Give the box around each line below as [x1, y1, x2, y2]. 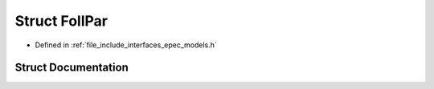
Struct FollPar [14, 12, 108, 30]
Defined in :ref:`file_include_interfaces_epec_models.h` [35, 40, 217, 50]
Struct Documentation [14, 61, 129, 75]
